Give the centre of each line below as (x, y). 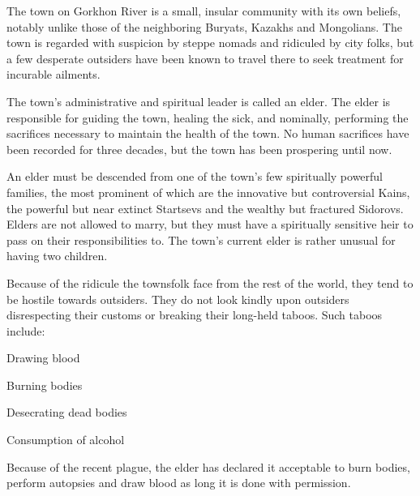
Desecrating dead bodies (67, 412)
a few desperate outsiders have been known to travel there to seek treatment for (205, 58)
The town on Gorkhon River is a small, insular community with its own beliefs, (204, 11)
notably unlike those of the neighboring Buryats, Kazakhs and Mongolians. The (204, 26)
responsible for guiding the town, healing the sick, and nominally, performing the (208, 117)
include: (26, 330)
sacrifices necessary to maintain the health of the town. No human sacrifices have (208, 133)
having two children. (57, 256)
